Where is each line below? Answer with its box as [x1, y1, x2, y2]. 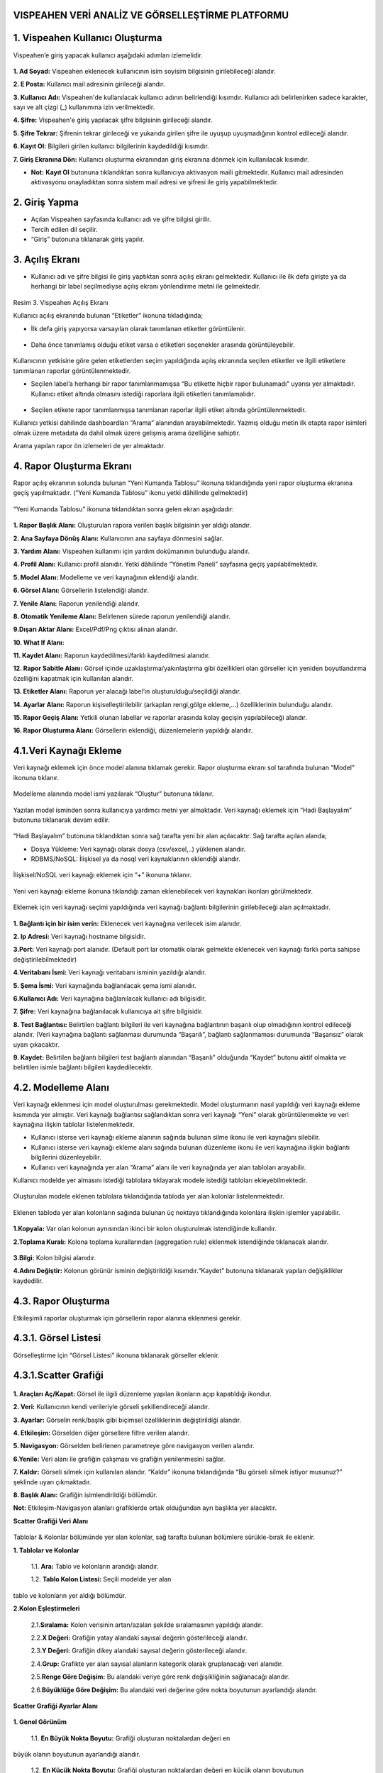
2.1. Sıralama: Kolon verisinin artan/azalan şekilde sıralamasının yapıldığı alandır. [30, 1621, 263, 1629]
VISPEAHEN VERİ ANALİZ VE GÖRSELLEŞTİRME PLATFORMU [13, 9, 289, 21]
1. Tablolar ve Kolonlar [13, 1546, 79, 1555]
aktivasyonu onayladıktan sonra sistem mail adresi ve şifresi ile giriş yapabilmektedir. [30, 178, 279, 187]
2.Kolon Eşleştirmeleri [13, 1604, 80, 1613]
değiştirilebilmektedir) [13, 955, 77, 964]
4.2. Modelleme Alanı [13, 1082, 110, 1094]
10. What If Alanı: [13, 638, 65, 647]
